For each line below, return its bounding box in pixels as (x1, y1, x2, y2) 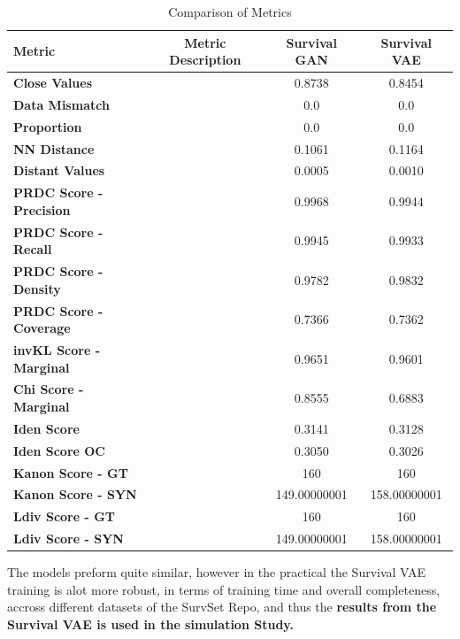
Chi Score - (13, 380, 84, 398)
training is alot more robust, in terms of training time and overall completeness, (7, 580, 441, 598)
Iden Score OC (13, 441, 105, 459)
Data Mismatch (13, 95, 110, 113)
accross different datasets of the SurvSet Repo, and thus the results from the (7, 597, 437, 616)
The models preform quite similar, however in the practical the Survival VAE (7, 563, 426, 581)
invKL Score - (13, 341, 101, 358)
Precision (13, 200, 71, 219)
